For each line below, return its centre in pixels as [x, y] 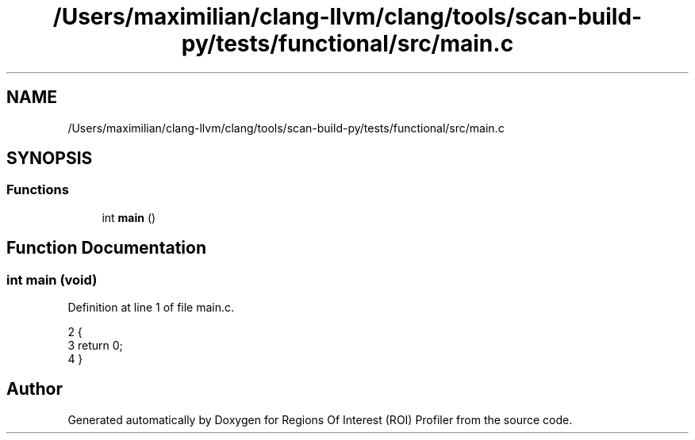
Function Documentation [106, 248]
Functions [38, 190]
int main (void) [52, 279]
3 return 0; [95, 346]
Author [35, 389]
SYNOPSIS [50, 159]
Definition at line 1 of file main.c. [151, 308]
